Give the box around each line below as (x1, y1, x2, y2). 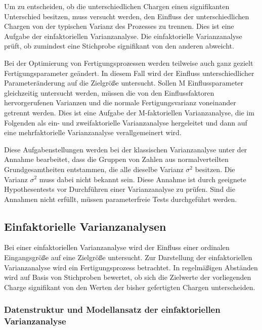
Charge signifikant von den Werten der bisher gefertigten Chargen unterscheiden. (4, 281, 255, 292)
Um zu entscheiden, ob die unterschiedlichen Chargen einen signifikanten (4, 1, 230, 11)
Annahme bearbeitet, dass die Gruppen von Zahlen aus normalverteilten (4, 154, 229, 164)
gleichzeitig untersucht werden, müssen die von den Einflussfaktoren (4, 87, 214, 98)
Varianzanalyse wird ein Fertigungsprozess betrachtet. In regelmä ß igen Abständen (4, 262, 258, 272)
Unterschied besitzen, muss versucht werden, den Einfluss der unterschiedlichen (4, 11, 249, 21)
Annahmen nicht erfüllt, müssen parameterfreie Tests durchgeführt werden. (4, 193, 237, 204)
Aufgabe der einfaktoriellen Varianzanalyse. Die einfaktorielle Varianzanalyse (4, 30, 242, 41)
